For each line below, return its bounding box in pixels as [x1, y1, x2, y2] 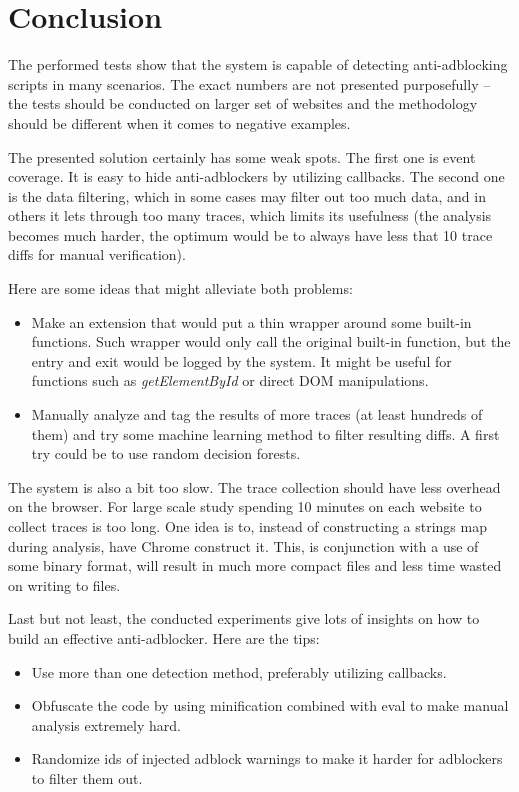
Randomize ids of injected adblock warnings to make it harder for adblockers [31, 748, 503, 769]
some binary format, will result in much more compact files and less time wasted [8, 555, 502, 576]
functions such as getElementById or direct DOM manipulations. [31, 370, 429, 391]
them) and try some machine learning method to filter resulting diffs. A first [31, 423, 500, 444]
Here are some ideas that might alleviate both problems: [8, 278, 353, 299]
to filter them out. [31, 767, 143, 788]
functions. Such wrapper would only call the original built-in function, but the [31, 331, 511, 352]
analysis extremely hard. [31, 714, 181, 735]
